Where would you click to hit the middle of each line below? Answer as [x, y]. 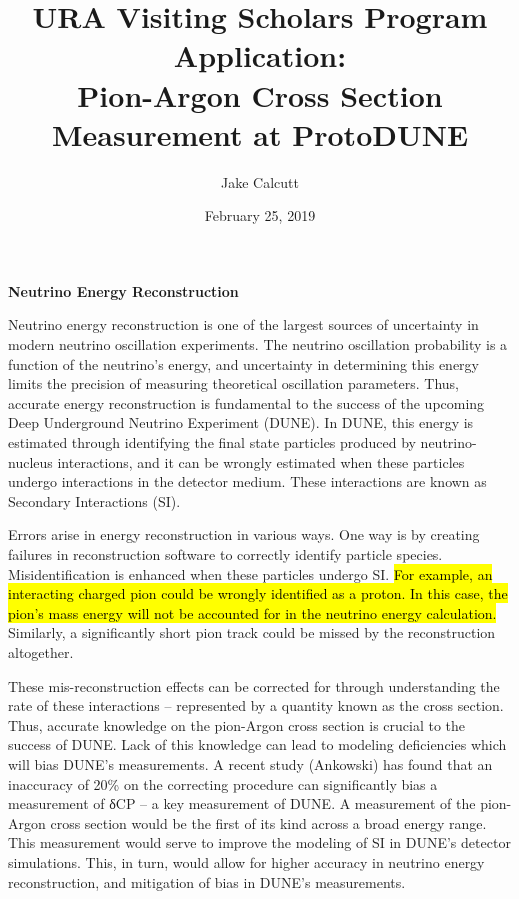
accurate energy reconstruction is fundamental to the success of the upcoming [246, 402]
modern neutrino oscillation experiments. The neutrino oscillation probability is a [258, 344]
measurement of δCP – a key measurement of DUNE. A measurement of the [242, 803]
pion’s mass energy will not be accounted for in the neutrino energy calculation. [252, 612]
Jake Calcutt [260, 181]
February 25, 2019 [260, 215]
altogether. [41, 651]
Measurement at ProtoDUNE [260, 133]
